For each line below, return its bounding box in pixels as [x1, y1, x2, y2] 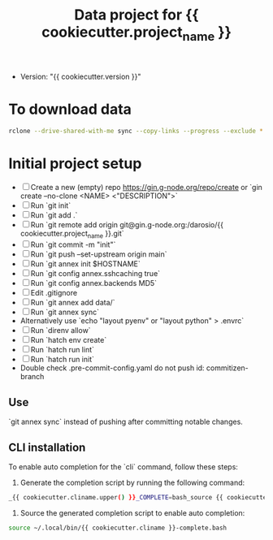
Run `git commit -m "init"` [30, 240, 116, 249]
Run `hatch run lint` [30, 345, 95, 355]
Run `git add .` [30, 210, 78, 220]
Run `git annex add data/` [30, 298, 115, 308]
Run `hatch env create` [30, 335, 107, 345]
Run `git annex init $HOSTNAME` [30, 259, 141, 269]
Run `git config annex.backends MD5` [30, 279, 157, 288]
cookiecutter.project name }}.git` [19, 228, 124, 240]
